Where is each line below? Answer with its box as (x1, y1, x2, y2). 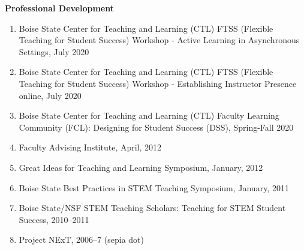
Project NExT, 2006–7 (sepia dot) (19, 233, 144, 246)
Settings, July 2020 (19, 45, 89, 58)
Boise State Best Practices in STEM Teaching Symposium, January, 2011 (19, 181, 289, 194)
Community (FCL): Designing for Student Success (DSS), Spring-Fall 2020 (19, 121, 294, 133)
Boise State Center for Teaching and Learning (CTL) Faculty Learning (19, 109, 279, 122)
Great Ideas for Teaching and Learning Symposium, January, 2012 (19, 161, 263, 173)
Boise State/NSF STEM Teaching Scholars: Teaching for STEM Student (19, 201, 286, 214)
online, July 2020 (19, 89, 82, 101)
